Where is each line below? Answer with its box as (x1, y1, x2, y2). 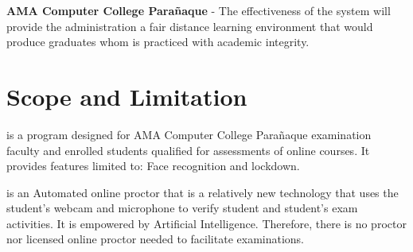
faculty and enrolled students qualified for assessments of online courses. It (6, 142, 370, 158)
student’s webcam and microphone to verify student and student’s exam (6, 200, 358, 216)
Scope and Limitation (6, 79, 247, 112)
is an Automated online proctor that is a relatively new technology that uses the (6, 184, 399, 200)
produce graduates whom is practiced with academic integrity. (6, 33, 310, 50)
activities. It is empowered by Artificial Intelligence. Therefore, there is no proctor (6, 215, 407, 231)
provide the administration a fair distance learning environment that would (6, 17, 373, 34)
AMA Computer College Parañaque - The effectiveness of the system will (6, 2, 391, 18)
